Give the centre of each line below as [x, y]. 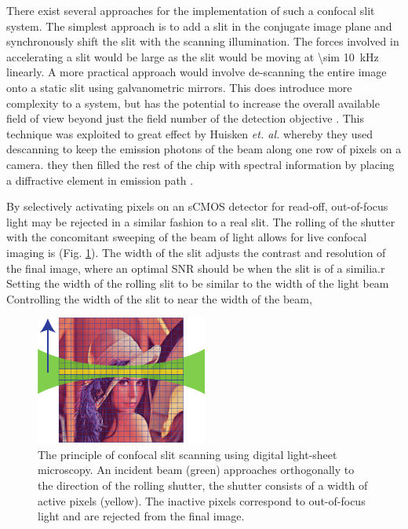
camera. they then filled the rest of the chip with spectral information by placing [200, 164]
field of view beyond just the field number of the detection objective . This [185, 118]
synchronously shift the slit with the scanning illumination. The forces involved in [203, 41]
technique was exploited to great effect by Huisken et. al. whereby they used [189, 133]
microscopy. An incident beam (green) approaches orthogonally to [196, 470]
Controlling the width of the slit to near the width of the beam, [159, 298]
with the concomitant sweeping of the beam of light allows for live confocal [187, 237]
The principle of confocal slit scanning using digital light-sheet [188, 454]
